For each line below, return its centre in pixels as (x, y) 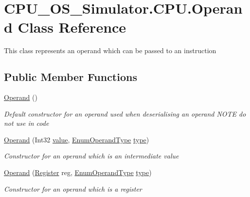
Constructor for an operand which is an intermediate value (91, 156)
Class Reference (72, 27)
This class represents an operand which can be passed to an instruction (110, 50)
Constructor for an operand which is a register (73, 188)
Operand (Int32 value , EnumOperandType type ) (77, 139)
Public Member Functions (71, 77)
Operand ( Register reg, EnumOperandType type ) (78, 172)
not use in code (27, 123)
